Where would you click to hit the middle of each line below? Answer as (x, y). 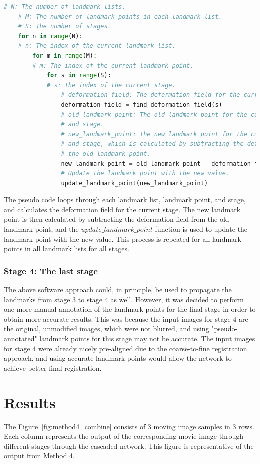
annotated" (21, 339)
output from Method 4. (40, 456)
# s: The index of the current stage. (111, 85)
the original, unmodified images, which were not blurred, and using (107, 329)
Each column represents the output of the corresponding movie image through (124, 436)
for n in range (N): (50, 36)
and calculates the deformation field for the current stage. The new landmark (122, 209)
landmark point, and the (41, 229)
